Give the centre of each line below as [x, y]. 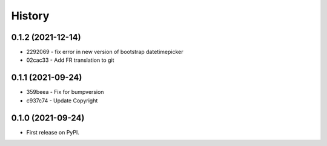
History [30, 16]
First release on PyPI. [53, 132]
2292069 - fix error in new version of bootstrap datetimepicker [105, 52]
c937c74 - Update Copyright [62, 101]
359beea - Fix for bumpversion [65, 92]
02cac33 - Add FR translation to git [70, 60]
